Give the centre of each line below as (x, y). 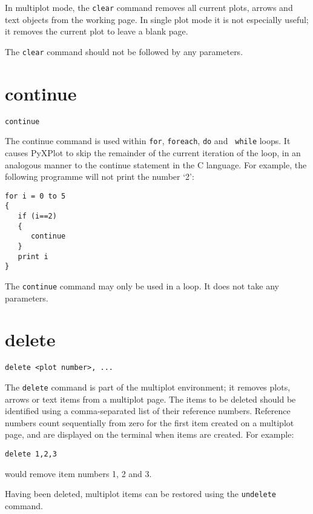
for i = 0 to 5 (35, 196)
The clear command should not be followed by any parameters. (124, 51)
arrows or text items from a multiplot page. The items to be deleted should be (150, 399)
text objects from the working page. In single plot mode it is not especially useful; (157, 19)
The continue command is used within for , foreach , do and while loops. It (148, 141)
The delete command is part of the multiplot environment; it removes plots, (148, 387)
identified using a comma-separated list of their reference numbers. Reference (148, 411)
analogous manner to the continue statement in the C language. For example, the (156, 164)
